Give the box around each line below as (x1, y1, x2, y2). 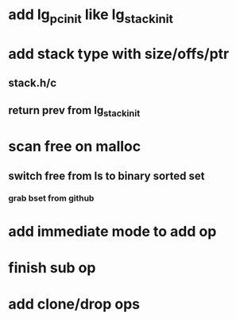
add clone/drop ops (8, 295, 141, 313)
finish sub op (8, 259, 96, 276)
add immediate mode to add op (8, 222, 217, 240)
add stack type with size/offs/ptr (8, 45, 230, 63)
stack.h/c (8, 76, 57, 90)
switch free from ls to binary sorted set (8, 169, 205, 182)
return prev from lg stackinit (8, 103, 141, 119)
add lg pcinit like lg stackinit (8, 6, 173, 26)
